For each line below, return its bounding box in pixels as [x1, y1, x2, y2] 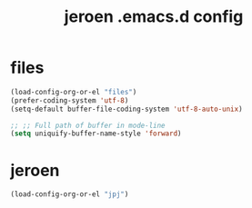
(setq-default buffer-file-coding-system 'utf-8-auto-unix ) [10, 104, 244, 114]
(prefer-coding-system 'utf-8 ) [10, 95, 129, 105]
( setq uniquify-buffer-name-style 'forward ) [10, 129, 182, 138]
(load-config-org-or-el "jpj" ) [10, 190, 129, 199]
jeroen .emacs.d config [64, 6, 244, 27]
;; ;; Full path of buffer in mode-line [10, 121, 166, 130]
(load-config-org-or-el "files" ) [10, 87, 137, 96]
